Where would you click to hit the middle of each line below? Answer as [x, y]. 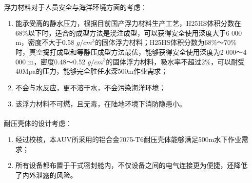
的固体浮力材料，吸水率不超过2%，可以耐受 [175, 61]
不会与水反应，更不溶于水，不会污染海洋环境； [90, 87]
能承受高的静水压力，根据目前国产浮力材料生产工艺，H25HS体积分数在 [128, 23]
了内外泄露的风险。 [46, 174]
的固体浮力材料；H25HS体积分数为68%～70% [165, 42]
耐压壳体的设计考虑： [38, 123]
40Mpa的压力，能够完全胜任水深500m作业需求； [92, 71]
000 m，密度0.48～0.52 [50, 61]
